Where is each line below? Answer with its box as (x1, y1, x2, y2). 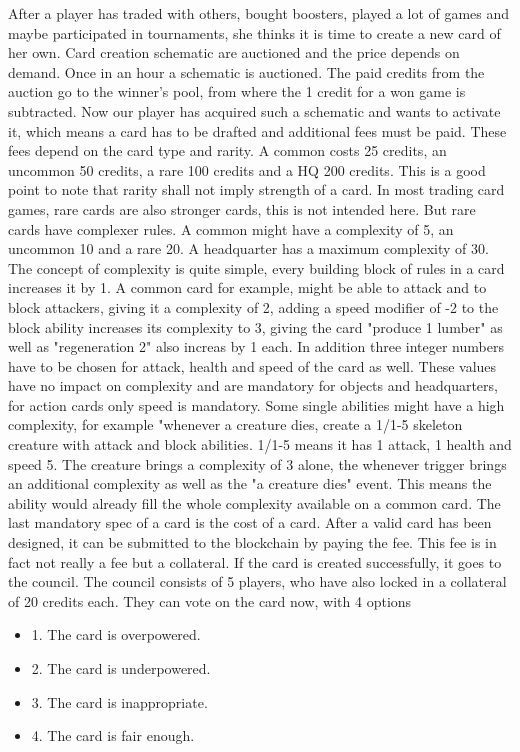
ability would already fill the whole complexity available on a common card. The (8, 492, 501, 513)
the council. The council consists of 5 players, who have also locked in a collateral (8, 571, 507, 592)
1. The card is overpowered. (31, 624, 201, 645)
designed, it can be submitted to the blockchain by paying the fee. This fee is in (8, 532, 497, 553)
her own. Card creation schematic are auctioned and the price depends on (8, 42, 460, 63)
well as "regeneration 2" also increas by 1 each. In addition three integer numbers (8, 336, 504, 357)
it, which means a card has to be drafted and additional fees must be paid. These (8, 120, 507, 141)
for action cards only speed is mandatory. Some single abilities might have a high (8, 394, 505, 415)
